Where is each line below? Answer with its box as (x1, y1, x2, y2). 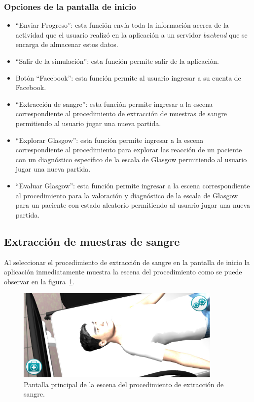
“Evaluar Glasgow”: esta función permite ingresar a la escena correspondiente (15, 180, 250, 190)
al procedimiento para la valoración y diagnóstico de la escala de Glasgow (15, 190, 238, 200)
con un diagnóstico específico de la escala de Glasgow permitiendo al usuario (15, 154, 247, 164)
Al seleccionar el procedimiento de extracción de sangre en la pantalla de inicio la (4, 257, 250, 267)
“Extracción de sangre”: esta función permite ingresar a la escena (15, 98, 213, 109)
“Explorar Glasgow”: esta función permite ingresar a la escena (15, 134, 204, 145)
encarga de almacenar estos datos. (15, 39, 118, 49)
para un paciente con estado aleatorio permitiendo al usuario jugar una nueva (15, 200, 251, 210)
